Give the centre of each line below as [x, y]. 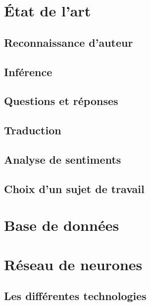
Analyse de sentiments [63, 159]
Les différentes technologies [75, 296]
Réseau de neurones [73, 264]
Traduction [33, 130]
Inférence [28, 71]
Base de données [62, 225]
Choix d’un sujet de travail [74, 188]
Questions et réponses [61, 101]
